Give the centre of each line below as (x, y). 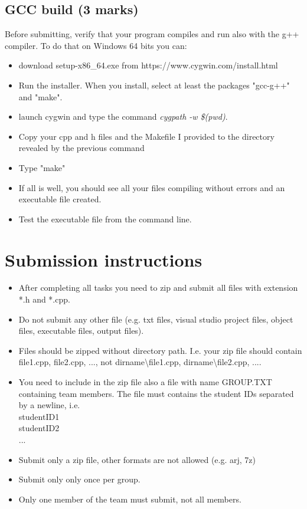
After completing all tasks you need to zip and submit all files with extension (158, 288)
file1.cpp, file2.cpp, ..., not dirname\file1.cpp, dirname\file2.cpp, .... (140, 362)
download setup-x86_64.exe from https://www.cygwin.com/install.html (148, 65)
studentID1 (39, 416)
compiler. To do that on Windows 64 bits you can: (96, 45)
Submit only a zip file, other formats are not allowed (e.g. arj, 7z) (137, 459)
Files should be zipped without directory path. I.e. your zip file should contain (160, 350)
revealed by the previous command (81, 148)
